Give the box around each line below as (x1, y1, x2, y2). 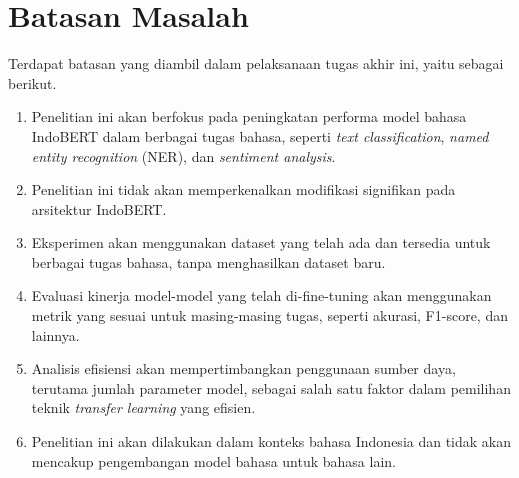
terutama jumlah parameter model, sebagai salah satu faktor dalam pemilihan (31, 377, 511, 398)
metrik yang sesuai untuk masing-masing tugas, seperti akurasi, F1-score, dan (31, 305, 508, 326)
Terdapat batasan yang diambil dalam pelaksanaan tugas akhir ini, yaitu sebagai (8, 53, 504, 74)
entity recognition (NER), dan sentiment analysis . (31, 145, 336, 166)
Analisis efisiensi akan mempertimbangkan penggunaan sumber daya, (31, 358, 456, 379)
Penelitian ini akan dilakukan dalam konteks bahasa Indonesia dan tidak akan (31, 431, 512, 452)
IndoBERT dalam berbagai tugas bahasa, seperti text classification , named (31, 125, 489, 146)
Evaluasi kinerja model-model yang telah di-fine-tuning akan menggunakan (31, 285, 492, 306)
